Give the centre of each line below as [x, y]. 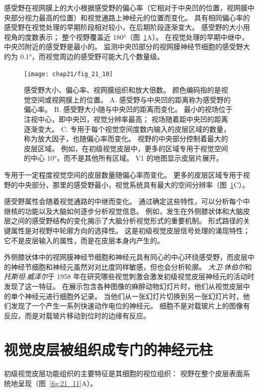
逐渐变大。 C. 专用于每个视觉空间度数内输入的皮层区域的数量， [127, 129]
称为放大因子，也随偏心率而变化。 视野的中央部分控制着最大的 [126, 139]
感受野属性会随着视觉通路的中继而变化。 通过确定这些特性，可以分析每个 [124, 201]
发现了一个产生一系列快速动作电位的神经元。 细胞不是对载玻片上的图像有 [130, 306]
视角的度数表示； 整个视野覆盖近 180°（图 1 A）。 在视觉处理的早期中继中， [126, 37]
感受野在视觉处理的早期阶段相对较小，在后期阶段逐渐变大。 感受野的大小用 [127, 27]
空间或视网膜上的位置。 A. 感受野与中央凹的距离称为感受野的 [130, 99]
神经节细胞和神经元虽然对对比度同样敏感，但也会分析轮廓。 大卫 [116, 266]
